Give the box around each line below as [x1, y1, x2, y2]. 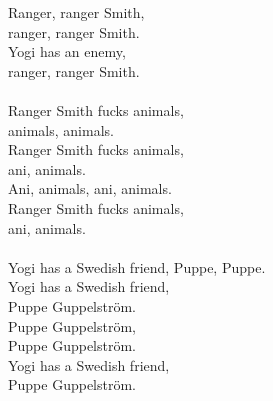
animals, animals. [8, 119, 114, 140]
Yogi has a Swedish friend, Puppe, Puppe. [8, 256, 266, 277]
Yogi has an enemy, [8, 41, 126, 62]
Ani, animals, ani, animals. [8, 178, 172, 199]
